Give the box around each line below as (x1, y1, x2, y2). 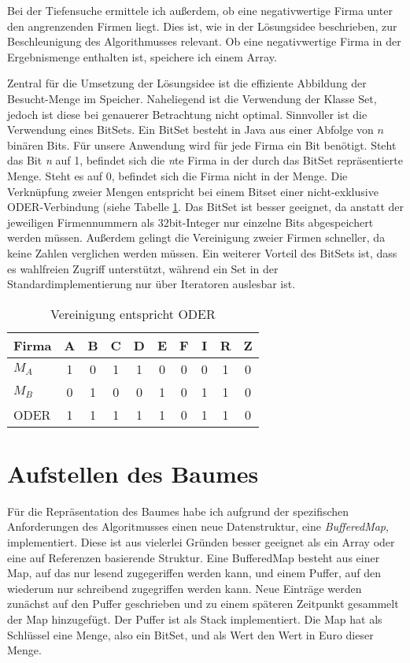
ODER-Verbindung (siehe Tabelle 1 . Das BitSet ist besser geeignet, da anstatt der (7, 198, 404, 215)
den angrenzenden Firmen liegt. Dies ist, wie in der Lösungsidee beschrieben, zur (7, 17, 397, 34)
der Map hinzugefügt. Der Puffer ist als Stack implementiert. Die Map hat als (7, 610, 382, 627)
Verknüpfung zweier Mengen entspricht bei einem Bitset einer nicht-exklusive (7, 183, 379, 199)
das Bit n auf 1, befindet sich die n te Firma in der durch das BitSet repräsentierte (7, 152, 403, 169)
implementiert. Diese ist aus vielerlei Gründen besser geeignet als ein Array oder (7, 534, 395, 550)
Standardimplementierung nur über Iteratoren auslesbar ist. (7, 276, 296, 292)
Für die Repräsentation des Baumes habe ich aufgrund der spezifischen (7, 502, 349, 519)
